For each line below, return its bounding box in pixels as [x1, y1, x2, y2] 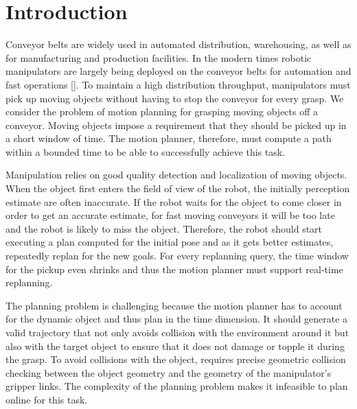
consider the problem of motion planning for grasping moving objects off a [5, 104, 319, 119]
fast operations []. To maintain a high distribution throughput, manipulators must [5, 77, 351, 91]
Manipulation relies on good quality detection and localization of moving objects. [5, 167, 347, 182]
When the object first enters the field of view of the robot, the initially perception [5, 181, 350, 196]
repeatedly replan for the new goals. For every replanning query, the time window [5, 248, 349, 263]
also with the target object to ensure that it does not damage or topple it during [5, 338, 345, 353]
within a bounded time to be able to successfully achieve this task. [5, 144, 286, 159]
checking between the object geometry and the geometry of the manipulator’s [5, 365, 332, 379]
